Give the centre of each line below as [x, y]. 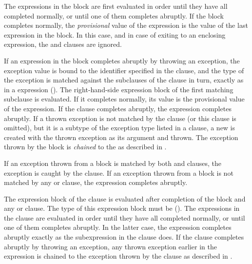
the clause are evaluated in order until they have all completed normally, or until [125, 217]
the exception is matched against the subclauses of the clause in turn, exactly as [124, 80]
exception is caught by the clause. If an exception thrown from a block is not [119, 173]
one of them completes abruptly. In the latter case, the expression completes [118, 227]
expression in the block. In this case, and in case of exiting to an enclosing [115, 34]
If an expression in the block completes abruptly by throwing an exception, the [122, 60]
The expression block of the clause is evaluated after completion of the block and [125, 198]
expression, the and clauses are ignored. [63, 44]
